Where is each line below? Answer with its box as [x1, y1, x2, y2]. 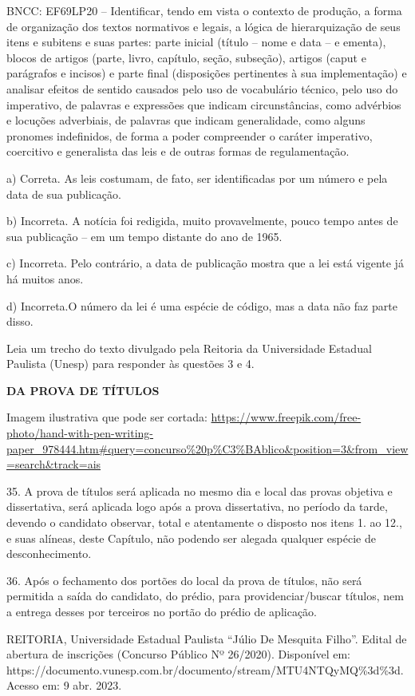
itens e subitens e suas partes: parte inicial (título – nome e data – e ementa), [6, 34, 386, 50]
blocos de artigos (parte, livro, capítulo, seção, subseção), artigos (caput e [6, 49, 366, 65]
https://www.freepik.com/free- [211, 409, 362, 425]
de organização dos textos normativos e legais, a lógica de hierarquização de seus [6, 18, 401, 34]
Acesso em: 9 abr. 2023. [6, 677, 122, 694]
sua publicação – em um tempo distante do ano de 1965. [6, 227, 283, 244]
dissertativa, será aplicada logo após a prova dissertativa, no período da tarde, [6, 498, 388, 515]
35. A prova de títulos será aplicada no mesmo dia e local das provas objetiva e [6, 482, 393, 499]
